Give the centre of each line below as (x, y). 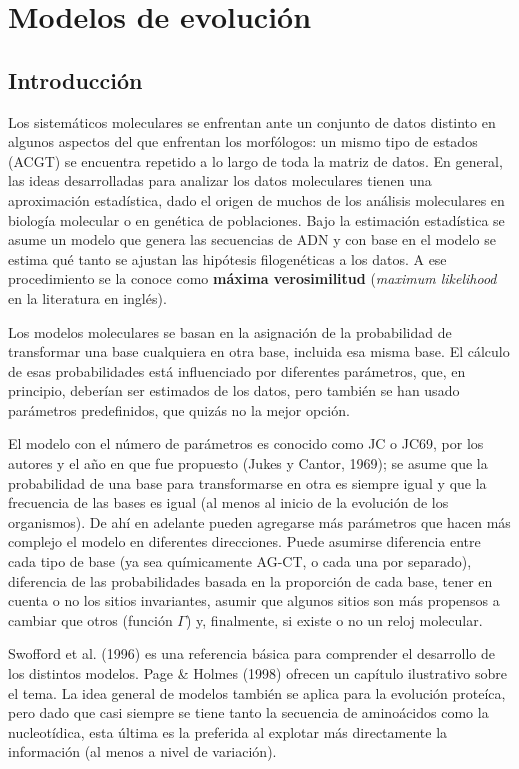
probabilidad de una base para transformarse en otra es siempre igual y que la (247, 482)
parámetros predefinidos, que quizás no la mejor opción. (179, 409)
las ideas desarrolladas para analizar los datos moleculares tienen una (220, 180)
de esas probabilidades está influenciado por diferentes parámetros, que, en (237, 370)
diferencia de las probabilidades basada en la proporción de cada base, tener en (250, 580)
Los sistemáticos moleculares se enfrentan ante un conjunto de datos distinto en (252, 121)
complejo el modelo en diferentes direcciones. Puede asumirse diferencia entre (244, 541)
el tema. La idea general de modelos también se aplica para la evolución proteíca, (257, 692)
